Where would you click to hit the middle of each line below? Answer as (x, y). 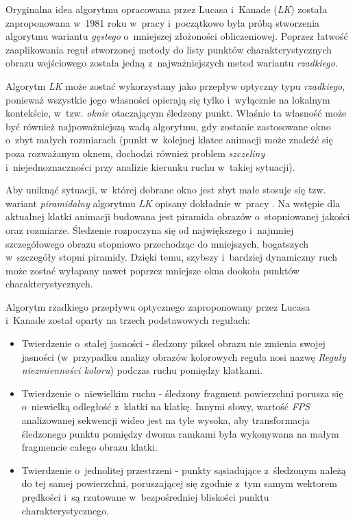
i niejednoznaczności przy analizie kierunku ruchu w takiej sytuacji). (150, 166)
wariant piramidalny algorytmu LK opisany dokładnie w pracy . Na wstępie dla (173, 203)
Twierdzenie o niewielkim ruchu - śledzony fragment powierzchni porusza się (182, 393)
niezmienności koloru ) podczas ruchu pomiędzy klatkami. (142, 370)
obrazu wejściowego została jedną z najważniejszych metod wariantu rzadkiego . (172, 63)
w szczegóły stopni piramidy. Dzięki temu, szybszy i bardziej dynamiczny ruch (172, 257)
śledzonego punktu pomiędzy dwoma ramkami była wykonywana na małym (180, 433)
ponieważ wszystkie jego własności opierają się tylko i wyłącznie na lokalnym (168, 99)
